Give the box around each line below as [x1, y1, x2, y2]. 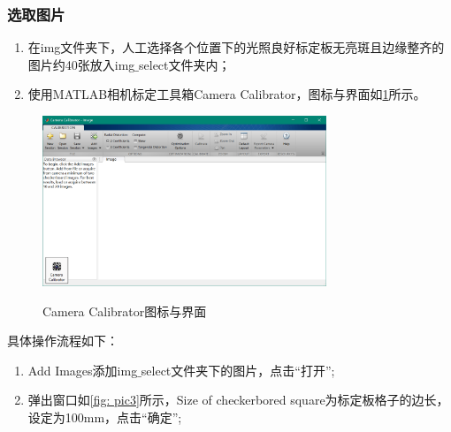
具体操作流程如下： [7, 331, 118, 350]
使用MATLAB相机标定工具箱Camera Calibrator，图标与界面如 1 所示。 [27, 85, 426, 103]
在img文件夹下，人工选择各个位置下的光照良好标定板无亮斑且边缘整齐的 [27, 38, 445, 57]
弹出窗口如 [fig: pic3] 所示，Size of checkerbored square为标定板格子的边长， [27, 390, 449, 409]
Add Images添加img [27, 360, 138, 379]
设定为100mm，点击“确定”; [27, 407, 182, 426]
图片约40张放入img [27, 55, 135, 73]
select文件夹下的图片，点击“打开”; [141, 360, 335, 379]
